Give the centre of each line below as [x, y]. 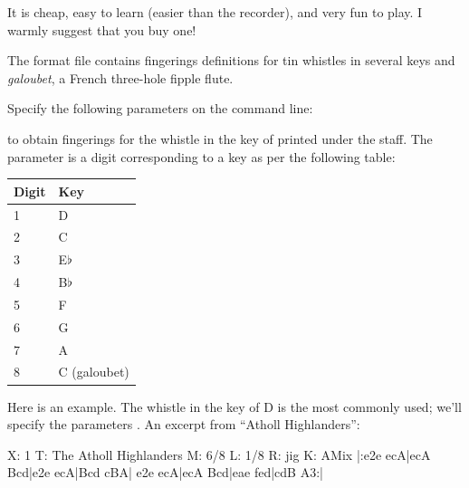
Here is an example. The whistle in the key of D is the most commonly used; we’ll [234, 406]
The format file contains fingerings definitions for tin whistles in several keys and [231, 60]
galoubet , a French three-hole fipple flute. [120, 77]
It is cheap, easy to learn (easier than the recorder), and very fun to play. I [215, 12]
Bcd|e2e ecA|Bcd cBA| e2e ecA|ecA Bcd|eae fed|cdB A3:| [165, 472]
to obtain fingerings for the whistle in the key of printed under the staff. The [220, 138]
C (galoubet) [94, 372]
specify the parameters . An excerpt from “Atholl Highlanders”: [184, 424]
